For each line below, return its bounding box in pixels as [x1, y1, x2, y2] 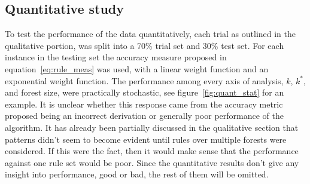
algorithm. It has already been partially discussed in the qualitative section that [5, 121, 299, 133]
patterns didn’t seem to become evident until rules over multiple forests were [5, 133, 287, 145]
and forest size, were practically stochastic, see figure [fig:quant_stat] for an [5, 86, 284, 99]
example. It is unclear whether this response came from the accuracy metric [5, 97, 283, 110]
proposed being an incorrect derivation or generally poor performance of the [5, 109, 284, 122]
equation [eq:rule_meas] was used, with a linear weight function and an [5, 62, 269, 75]
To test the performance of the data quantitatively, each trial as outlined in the [5, 27, 296, 40]
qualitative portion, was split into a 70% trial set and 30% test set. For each [5, 39, 284, 51]
